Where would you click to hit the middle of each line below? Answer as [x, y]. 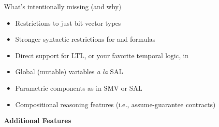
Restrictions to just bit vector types [68, 23]
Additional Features [38, 120]
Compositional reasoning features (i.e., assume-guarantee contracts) [115, 104]
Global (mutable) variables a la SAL [69, 71]
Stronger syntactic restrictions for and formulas [85, 39]
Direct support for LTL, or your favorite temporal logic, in [102, 55]
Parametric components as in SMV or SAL [79, 87]
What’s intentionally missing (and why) [63, 6]
